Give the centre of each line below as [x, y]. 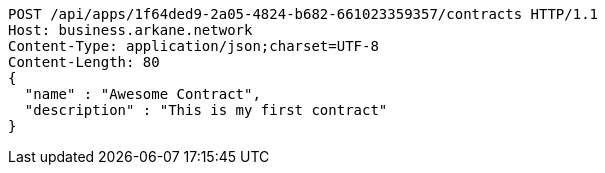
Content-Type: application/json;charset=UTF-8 [193, 46]
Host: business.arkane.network [130, 30]
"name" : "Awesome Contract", [142, 94]
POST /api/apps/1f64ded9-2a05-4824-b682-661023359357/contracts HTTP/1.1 [303, 14]
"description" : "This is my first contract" [206, 110]
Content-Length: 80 [84, 62]
